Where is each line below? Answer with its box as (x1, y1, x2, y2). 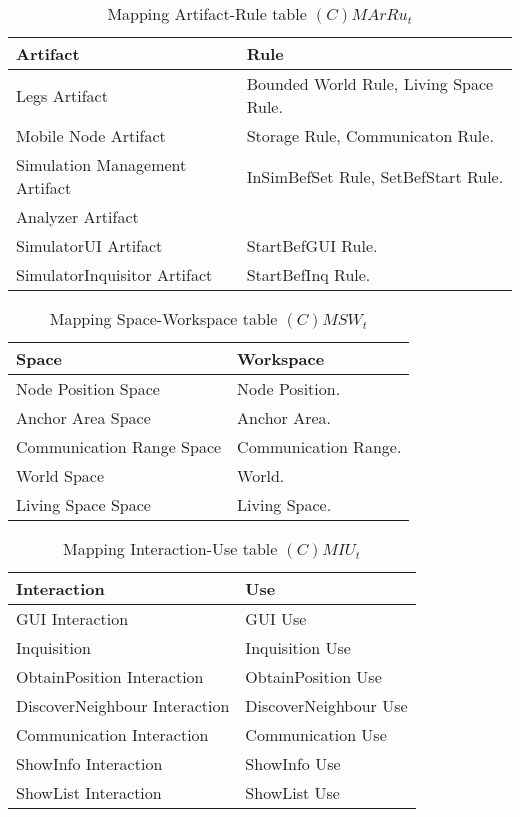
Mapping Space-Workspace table (49, 307, 278, 330)
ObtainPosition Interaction (16, 665, 204, 688)
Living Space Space (16, 493, 151, 516)
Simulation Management (16, 153, 187, 176)
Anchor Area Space (16, 406, 151, 429)
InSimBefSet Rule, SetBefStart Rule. (246, 164, 504, 188)
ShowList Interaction (16, 781, 162, 804)
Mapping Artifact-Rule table (107, 2, 307, 25)
